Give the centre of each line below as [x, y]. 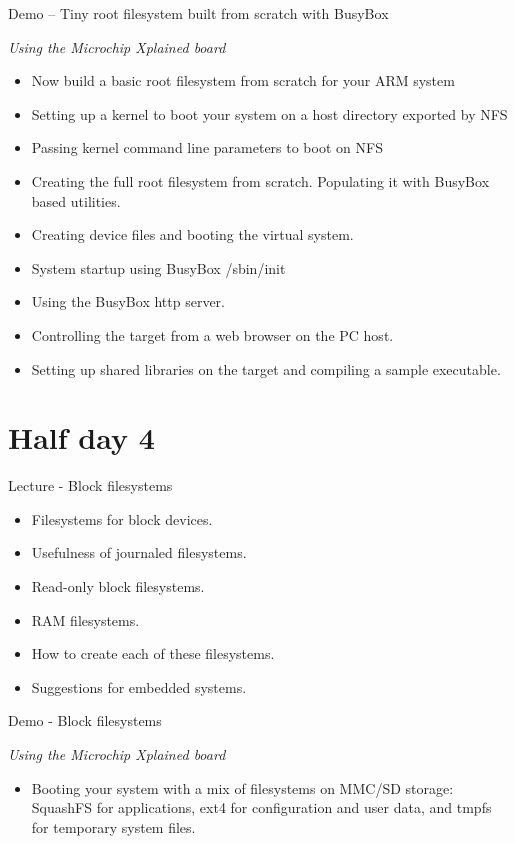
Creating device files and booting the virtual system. [192, 234]
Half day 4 [81, 437]
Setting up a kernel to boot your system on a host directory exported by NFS [269, 113]
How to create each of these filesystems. [153, 653]
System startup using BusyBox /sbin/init [158, 267]
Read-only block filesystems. [118, 586]
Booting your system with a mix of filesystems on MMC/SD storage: [242, 787]
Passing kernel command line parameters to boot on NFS [207, 147]
